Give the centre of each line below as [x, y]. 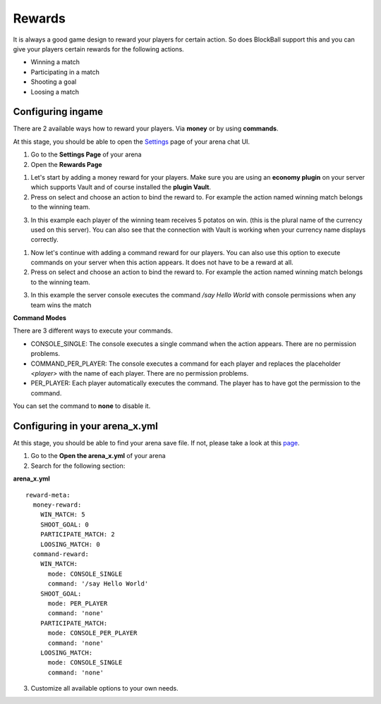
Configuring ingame [58, 112]
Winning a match [55, 62]
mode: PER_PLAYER [78, 603]
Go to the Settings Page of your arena [86, 154]
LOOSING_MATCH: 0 [70, 544]
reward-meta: [48, 495]
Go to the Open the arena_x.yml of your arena [98, 456]
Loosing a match [55, 92]
